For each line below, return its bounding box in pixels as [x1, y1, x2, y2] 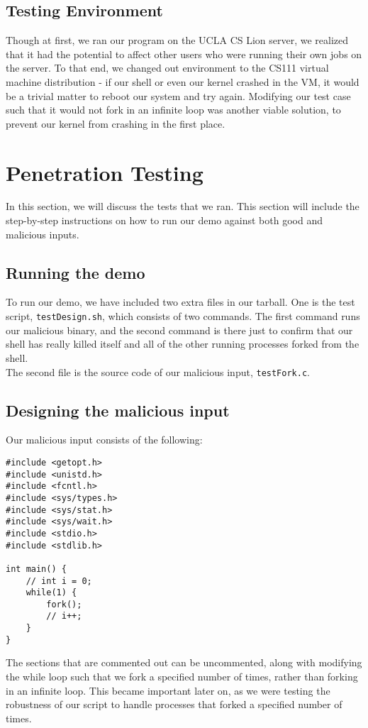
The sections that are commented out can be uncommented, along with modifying [6, 655, 362, 670]
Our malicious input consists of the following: [6, 432, 203, 447]
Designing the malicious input [6, 399, 230, 421]
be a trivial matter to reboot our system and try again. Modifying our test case [6, 88, 351, 103]
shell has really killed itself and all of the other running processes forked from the [6, 336, 359, 351]
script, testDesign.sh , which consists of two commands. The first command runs [6, 309, 360, 324]
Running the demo [6, 261, 145, 283]
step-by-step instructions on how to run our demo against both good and [6, 213, 323, 228]
